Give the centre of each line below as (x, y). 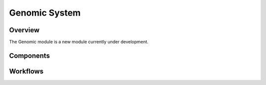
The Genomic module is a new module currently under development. (79, 42)
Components (30, 55)
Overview (24, 30)
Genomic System (45, 13)
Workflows (26, 71)
